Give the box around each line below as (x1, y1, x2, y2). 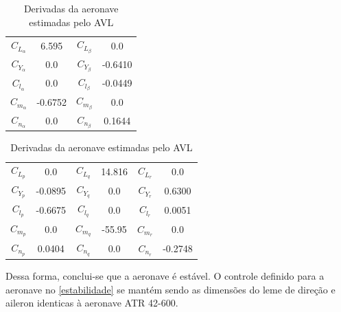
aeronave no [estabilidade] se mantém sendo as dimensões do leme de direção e (5, 282, 336, 296)
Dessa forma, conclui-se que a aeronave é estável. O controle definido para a (5, 269, 325, 283)
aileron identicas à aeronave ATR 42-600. (5, 296, 178, 310)
